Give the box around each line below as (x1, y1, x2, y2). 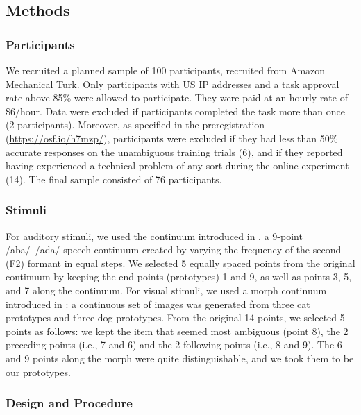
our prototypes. (6, 364, 71, 379)
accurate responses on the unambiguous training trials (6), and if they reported (6, 144, 343, 159)
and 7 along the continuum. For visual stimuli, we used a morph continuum (6, 282, 327, 297)
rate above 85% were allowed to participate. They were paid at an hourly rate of (6, 90, 348, 105)
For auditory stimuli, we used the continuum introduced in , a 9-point (6, 228, 303, 243)
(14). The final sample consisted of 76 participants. (6, 171, 222, 186)
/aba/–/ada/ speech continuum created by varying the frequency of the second (6, 242, 342, 257)
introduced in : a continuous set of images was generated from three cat (6, 296, 310, 311)
